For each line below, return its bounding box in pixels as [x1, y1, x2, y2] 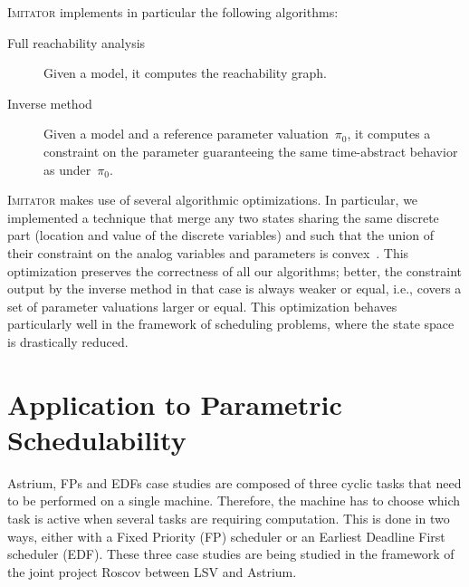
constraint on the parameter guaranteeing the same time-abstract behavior [43, 141, 458, 160]
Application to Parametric [7, 385, 342, 422]
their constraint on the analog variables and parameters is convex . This [7, 243, 409, 262]
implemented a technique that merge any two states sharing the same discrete [7, 207, 439, 226]
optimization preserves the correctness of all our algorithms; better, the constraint [7, 261, 463, 280]
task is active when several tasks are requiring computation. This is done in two [7, 509, 450, 527]
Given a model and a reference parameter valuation [43, 124, 329, 143]
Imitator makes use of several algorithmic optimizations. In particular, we [7, 190, 418, 209]
